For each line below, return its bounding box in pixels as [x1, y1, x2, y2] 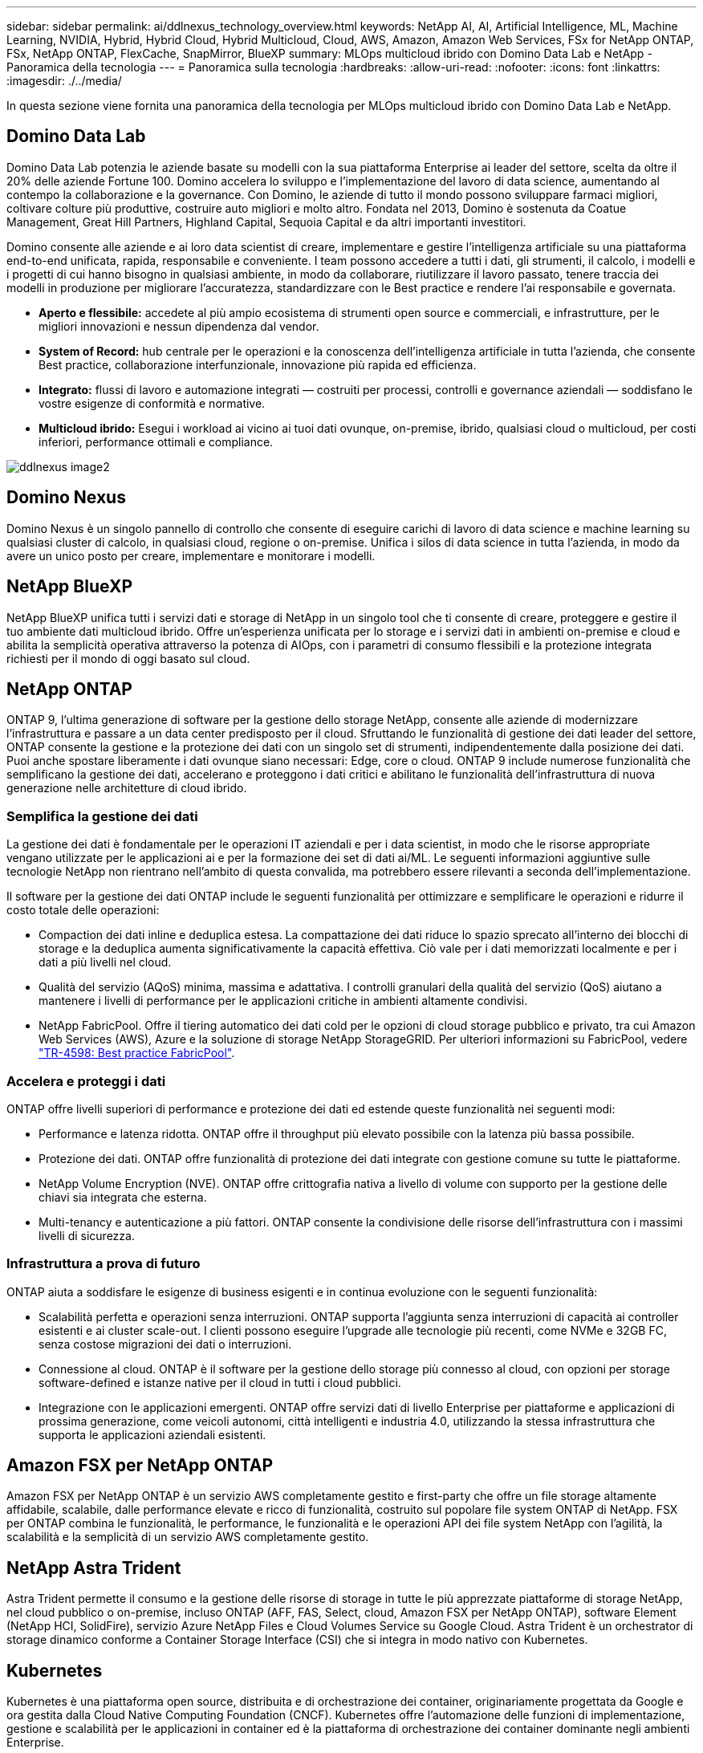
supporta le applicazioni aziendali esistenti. [39, 1427, 266, 1442]
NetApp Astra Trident [6, 1557, 181, 1578]
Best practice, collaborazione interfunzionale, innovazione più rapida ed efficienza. [39, 357, 477, 372]
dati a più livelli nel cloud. [39, 955, 172, 970]
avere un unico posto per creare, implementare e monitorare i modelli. [6, 548, 376, 563]
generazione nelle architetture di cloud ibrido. [6, 781, 247, 795]
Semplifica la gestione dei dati [6, 807, 198, 824]
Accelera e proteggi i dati [6, 1072, 166, 1089]
